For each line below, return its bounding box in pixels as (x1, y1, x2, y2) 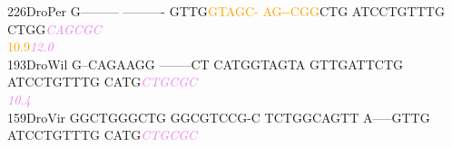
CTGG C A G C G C (7, 19, 102, 38)
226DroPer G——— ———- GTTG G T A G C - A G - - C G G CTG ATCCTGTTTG (7, 2, 445, 20)
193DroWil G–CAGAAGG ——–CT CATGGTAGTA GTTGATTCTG (7, 54, 403, 73)
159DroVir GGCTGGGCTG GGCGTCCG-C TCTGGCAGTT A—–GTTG (7, 107, 430, 126)
